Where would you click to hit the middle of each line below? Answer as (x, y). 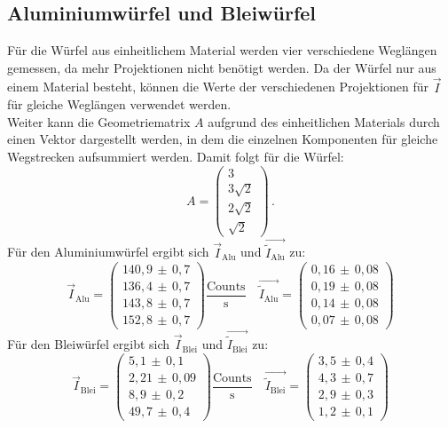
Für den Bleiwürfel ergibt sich (89, 344)
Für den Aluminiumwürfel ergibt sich (108, 252)
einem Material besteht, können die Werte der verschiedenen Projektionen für (218, 87)
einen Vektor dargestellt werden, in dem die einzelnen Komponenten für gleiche (223, 139)
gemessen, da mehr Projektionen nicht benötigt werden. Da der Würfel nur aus (222, 67)
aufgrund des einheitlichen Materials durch (324, 121)
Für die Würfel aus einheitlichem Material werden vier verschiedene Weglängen (222, 50)
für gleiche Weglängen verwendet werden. (119, 104)
